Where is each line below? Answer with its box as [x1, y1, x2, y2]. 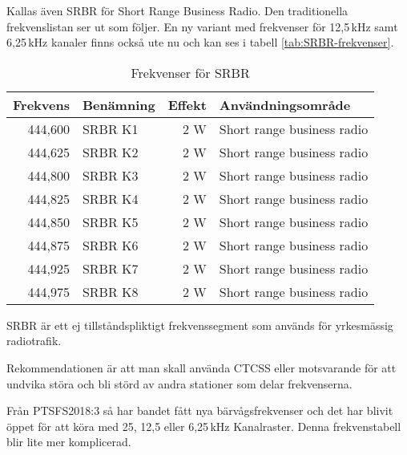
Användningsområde [219, 95, 351, 114]
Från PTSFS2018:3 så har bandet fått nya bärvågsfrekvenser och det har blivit [6, 402, 393, 419]
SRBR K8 [82, 282, 139, 301]
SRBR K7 [82, 258, 139, 278]
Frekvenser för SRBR [131, 63, 250, 82]
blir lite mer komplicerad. [6, 433, 131, 450]
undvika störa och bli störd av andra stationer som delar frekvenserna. [6, 375, 353, 392]
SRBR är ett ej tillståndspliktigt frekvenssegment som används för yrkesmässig [6, 316, 393, 333]
